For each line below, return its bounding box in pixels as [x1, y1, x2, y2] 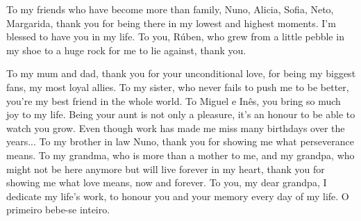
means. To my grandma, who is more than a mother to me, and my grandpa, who [6, 147, 355, 162]
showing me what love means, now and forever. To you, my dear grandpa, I [6, 175, 327, 190]
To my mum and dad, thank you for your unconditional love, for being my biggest [6, 66, 356, 81]
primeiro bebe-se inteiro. [6, 202, 110, 217]
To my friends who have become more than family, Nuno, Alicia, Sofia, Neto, [6, 2, 334, 16]
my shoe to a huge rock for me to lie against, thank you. [6, 42, 246, 57]
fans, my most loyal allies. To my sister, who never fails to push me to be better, [6, 79, 349, 94]
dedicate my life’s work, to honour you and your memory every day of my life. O [6, 188, 349, 203]
